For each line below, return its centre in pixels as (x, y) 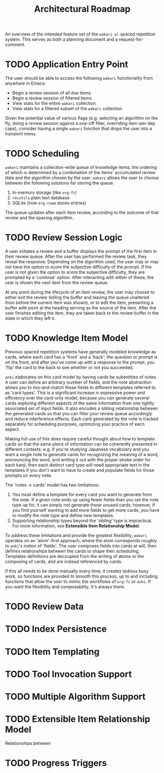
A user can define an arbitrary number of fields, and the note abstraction (78, 382)
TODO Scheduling (42, 154)
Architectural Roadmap (82, 9)
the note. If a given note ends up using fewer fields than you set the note (85, 499)
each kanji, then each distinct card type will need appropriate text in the (77, 465)
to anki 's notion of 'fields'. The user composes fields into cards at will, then (81, 546)
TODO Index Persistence (56, 629)
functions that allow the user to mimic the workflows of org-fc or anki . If (78, 581)
